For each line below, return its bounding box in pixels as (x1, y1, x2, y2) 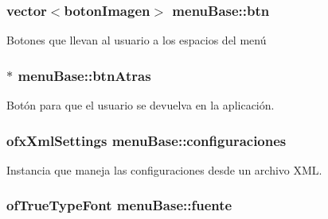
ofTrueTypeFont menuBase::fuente (6, 195, 232, 215)
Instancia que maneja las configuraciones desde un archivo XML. (6, 161, 322, 178)
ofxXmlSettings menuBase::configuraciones (6, 130, 287, 150)
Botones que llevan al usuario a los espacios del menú (6, 32, 267, 48)
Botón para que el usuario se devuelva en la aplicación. (6, 97, 275, 113)
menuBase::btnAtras (18, 65, 151, 85)
